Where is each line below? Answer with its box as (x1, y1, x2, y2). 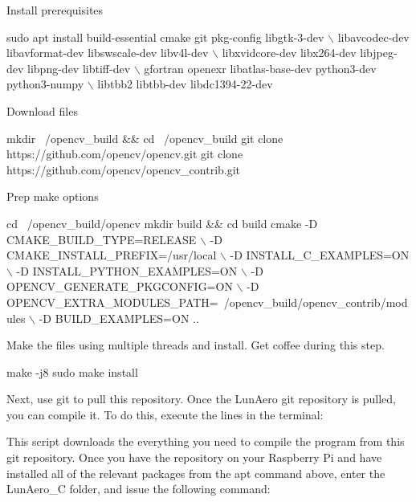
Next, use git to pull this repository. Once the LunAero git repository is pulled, (6, 390, 397, 407)
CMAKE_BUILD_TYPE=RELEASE (6, 231, 197, 247)
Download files (6, 102, 78, 119)
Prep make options (6, 188, 99, 205)
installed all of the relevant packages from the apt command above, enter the (6, 464, 385, 481)
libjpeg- (360, 44, 398, 61)
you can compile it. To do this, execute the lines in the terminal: (6, 406, 324, 422)
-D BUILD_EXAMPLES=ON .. (39, 309, 199, 326)
